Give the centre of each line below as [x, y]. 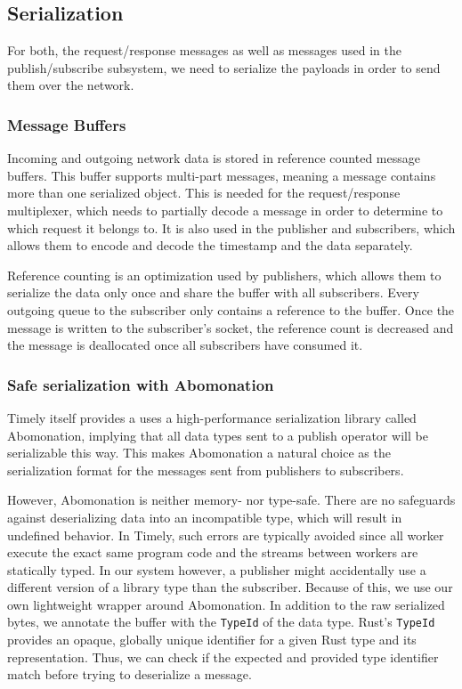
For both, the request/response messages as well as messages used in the [204, 50]
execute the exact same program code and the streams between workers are [213, 552]
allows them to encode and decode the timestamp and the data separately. [210, 245]
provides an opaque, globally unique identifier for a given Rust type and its [212, 640]
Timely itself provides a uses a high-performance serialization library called [212, 417]
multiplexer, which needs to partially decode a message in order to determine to [225, 210]
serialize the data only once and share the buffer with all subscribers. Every [213, 292]
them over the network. [71, 85]
